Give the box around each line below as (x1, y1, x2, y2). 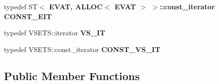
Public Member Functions (4, 68, 140, 83)
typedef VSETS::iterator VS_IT (4, 28, 106, 38)
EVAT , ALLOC (49, 1, 103, 11)
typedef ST (4, 1, 38, 11)
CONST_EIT (4, 11, 52, 21)
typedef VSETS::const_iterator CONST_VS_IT (4, 44, 161, 54)
